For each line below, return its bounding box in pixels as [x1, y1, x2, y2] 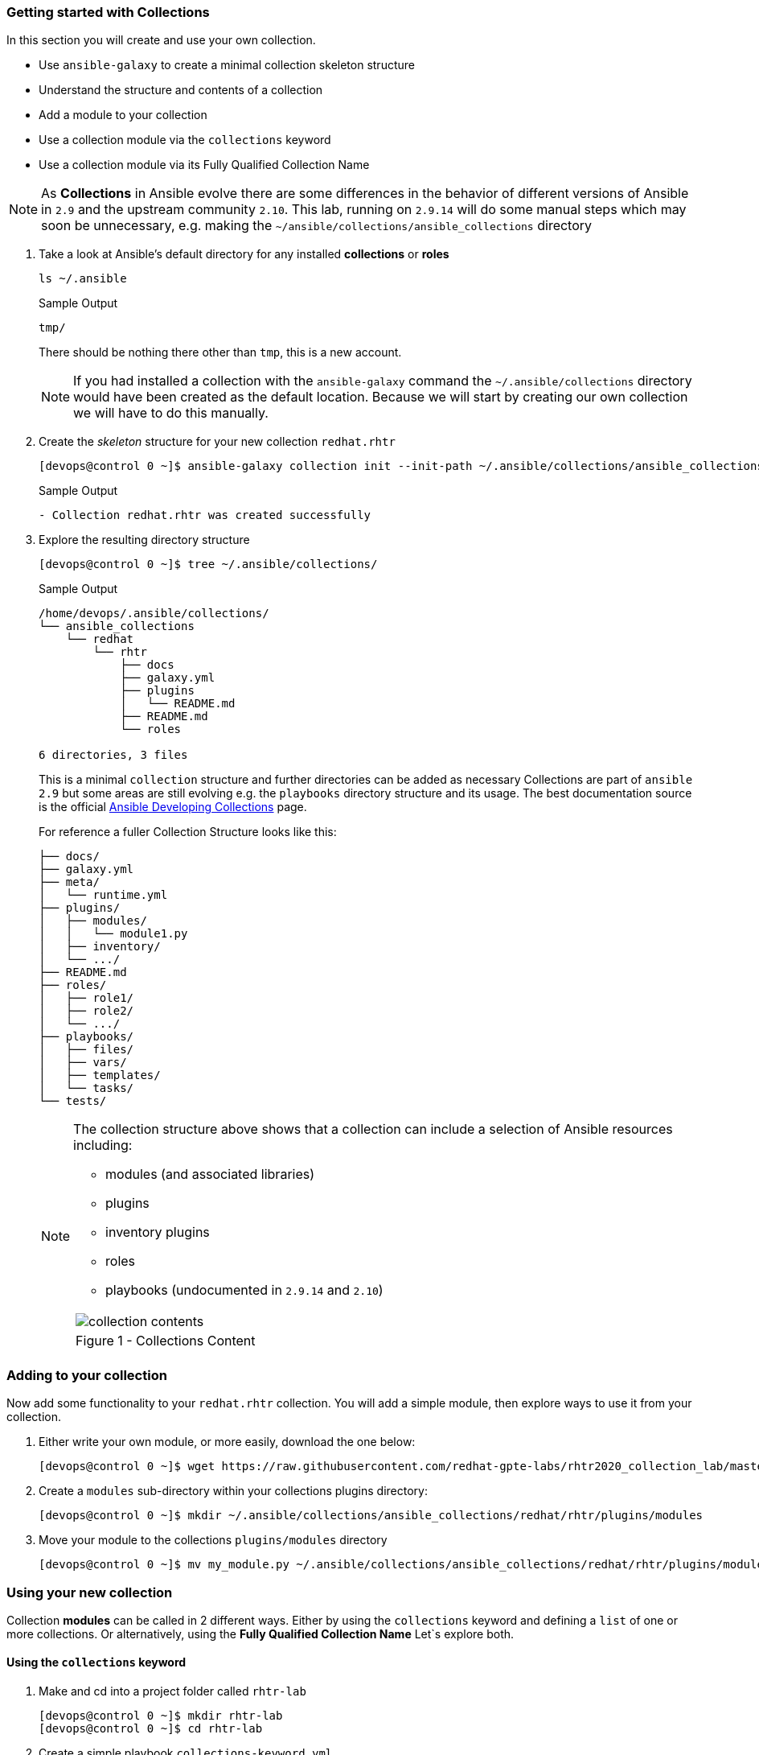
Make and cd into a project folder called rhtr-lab [39, 1684, 306, 1699]
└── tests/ [39, 1094, 107, 1108]
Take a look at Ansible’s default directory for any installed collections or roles [39, 247, 449, 262]
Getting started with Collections [6, 4, 210, 20]
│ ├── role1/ [39, 991, 134, 1005]
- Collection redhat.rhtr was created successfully [39, 509, 371, 522]
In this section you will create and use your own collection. [6, 33, 316, 47]
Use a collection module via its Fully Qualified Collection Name [39, 158, 370, 172]
